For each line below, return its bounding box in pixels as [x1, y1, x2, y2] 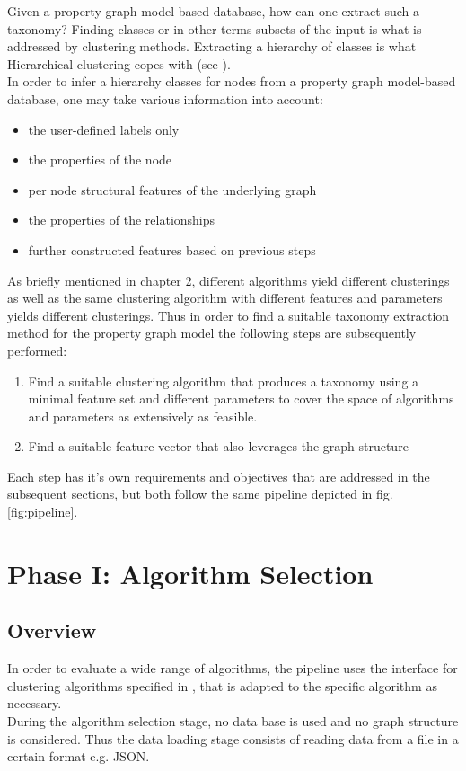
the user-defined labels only [28, 120, 180, 138]
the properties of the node [28, 150, 172, 169]
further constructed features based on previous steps [28, 240, 316, 259]
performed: [7, 341, 67, 359]
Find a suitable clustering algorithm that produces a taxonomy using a [28, 371, 419, 390]
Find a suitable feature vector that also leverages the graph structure [28, 437, 409, 456]
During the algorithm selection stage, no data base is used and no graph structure [7, 712, 459, 731]
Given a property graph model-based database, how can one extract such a [7, 2, 419, 20]
